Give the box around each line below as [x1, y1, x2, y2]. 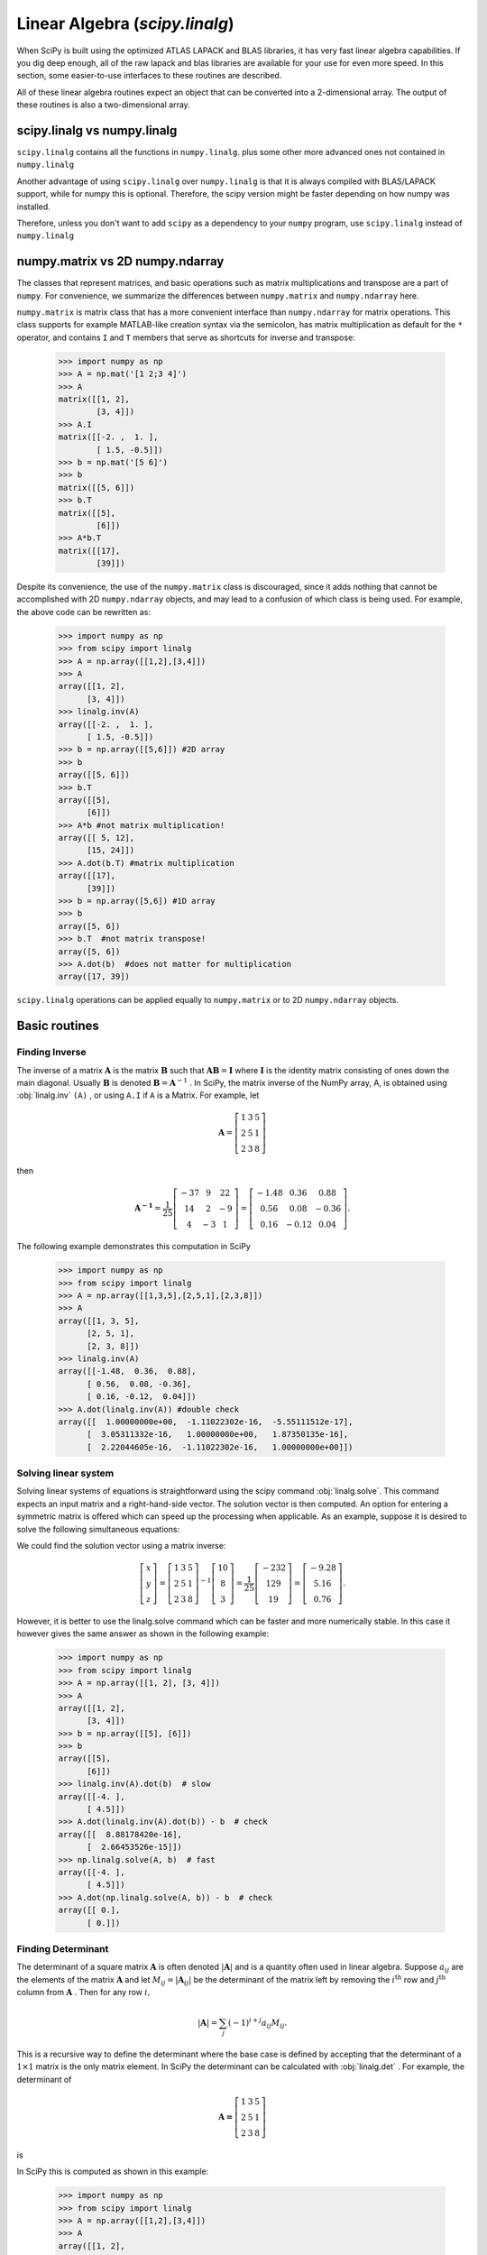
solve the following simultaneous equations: [16, 1523, 180, 1534]
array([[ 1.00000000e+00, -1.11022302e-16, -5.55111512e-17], [58, 1416, 354, 1427]
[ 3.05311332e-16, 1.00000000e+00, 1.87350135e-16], [87, 1430, 349, 1440]
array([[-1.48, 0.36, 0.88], [58, 1367, 198, 1376]
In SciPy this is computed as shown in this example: [16, 2166, 209, 2177]
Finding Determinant [16, 1942, 109, 1955]
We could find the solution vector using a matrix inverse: [16, 1541, 226, 1551]
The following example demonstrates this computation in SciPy [16, 1241, 252, 1252]
